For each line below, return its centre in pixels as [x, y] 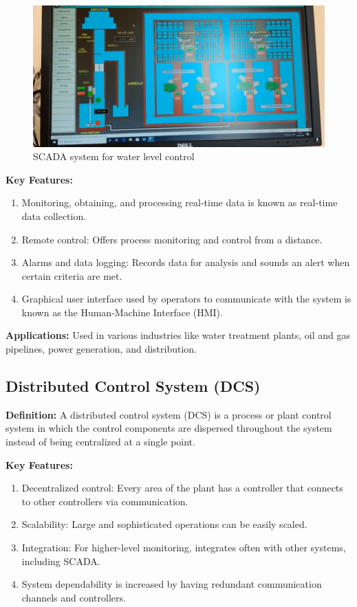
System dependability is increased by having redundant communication [172, 584]
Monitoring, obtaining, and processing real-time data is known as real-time [180, 202]
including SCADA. [61, 561]
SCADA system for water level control [114, 156]
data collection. [54, 216]
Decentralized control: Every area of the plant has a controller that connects [182, 488]
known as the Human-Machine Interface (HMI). [122, 312]
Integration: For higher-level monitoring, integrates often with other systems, [184, 548]
